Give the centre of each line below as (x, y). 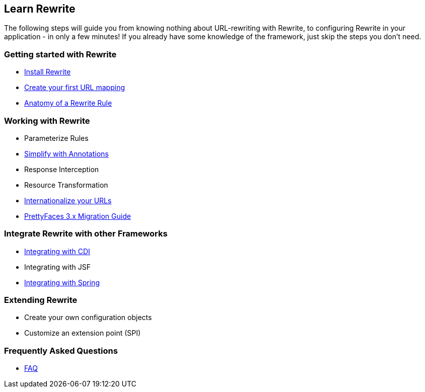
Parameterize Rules (56, 138)
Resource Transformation (66, 185)
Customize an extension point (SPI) (83, 333)
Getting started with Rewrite (60, 54)
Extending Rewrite (41, 300)
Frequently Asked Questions (61, 350)
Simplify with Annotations (66, 153)
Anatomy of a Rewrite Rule (68, 103)
